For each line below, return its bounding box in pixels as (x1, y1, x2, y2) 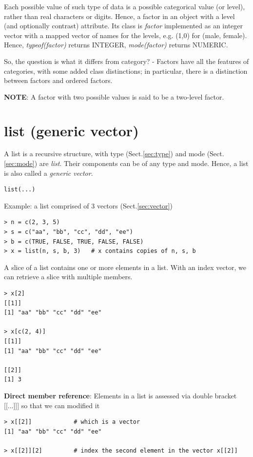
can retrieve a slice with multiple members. (4, 271, 133, 282)
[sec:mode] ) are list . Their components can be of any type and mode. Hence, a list (4, 158, 249, 168)
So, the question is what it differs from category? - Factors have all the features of (4, 56, 249, 66)
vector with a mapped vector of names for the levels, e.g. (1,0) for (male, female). (4, 30, 247, 40)
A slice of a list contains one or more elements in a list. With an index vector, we (4, 262, 247, 272)
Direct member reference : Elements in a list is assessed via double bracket (4, 390, 237, 400)
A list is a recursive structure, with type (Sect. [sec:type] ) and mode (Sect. (4, 148, 224, 159)
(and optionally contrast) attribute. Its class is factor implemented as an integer (4, 21, 243, 31)
